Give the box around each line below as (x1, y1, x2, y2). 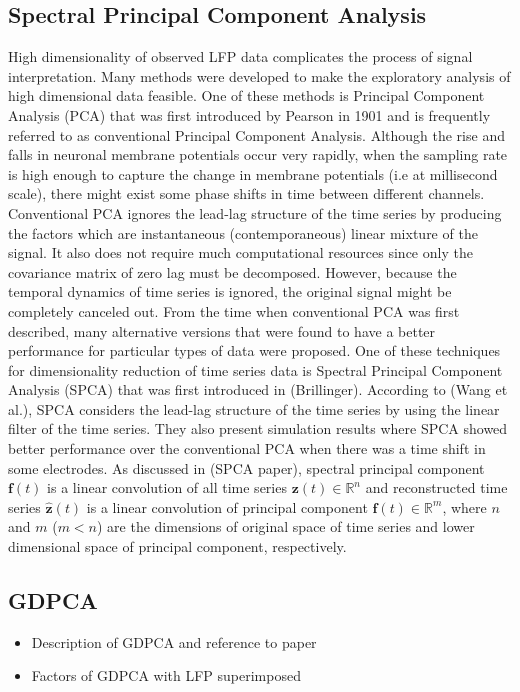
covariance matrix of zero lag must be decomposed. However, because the (8, 261, 457, 282)
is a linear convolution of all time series (47, 477, 287, 498)
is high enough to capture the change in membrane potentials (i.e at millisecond (8, 163, 498, 184)
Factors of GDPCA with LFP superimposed (31, 665, 301, 686)
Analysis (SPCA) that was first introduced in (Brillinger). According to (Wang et (8, 379, 508, 400)
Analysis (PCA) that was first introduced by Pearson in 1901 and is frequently (8, 104, 491, 125)
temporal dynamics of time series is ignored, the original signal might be (8, 281, 452, 302)
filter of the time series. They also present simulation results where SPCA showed (8, 418, 508, 439)
